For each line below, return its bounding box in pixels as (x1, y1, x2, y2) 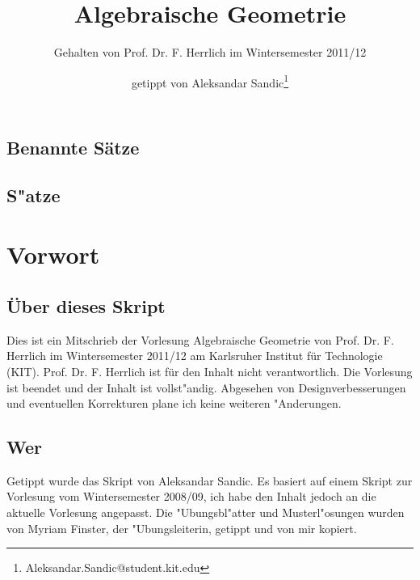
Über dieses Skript (6, 293, 166, 318)
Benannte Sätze (6, 134, 140, 159)
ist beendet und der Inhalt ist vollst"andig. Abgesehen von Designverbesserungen (6, 379, 406, 396)
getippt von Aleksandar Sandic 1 (131, 71, 289, 91)
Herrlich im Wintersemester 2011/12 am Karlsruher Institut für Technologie (6, 347, 383, 364)
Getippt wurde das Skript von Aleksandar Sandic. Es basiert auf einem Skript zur (6, 472, 413, 489)
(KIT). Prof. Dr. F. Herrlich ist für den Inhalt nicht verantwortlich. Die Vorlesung (6, 362, 413, 379)
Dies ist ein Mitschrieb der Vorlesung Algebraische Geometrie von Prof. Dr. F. (6, 331, 394, 348)
